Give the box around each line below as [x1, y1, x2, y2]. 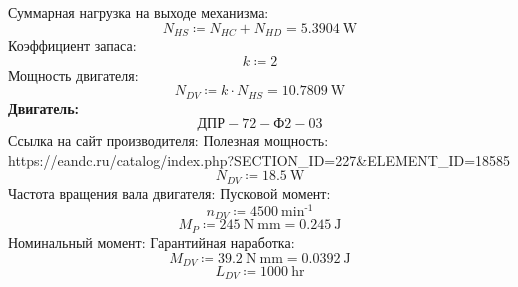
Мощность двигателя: [8, 64, 139, 85]
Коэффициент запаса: [8, 35, 137, 56]
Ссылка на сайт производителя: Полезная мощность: [8, 130, 329, 151]
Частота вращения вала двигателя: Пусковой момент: [8, 182, 331, 203]
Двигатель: [8, 97, 80, 118]
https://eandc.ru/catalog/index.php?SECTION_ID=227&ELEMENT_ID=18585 [8, 149, 511, 170]
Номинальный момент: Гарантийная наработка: [8, 231, 295, 252]
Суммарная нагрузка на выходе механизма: [8, 2, 269, 22]
